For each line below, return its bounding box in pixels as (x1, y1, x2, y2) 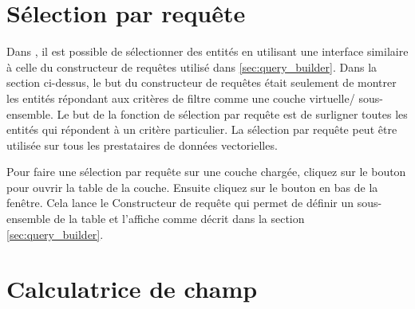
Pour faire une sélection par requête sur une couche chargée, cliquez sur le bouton (6, 163, 406, 180)
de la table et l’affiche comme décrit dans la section (53, 210, 305, 227)
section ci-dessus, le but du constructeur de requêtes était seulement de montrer (6, 74, 397, 91)
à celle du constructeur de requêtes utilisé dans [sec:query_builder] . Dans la (6, 58, 377, 75)
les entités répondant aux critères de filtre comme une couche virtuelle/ (6, 89, 355, 106)
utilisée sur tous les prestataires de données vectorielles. (6, 136, 278, 153)
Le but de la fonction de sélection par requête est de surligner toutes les (57, 105, 408, 122)
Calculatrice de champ (6, 272, 258, 305)
